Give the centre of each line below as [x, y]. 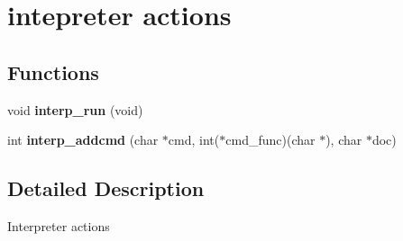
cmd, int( [194, 140]
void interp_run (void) [75, 109]
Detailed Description [106, 188]
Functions [53, 71]
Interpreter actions [59, 225]
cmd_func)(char [270, 140]
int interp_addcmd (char [83, 140]
